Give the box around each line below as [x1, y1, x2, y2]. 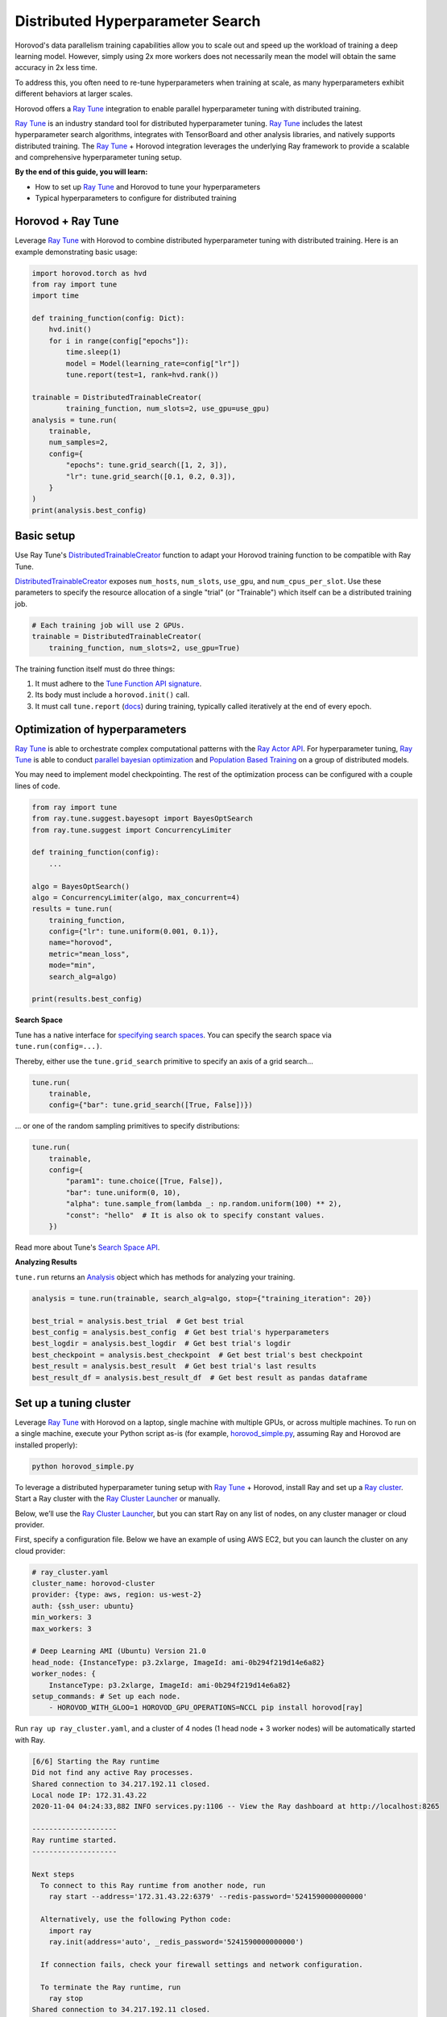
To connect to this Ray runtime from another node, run [40, 1881, 266, 1890]
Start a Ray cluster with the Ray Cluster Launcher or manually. [14, 1493, 221, 1504]
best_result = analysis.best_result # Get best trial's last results [31, 1362, 317, 1371]
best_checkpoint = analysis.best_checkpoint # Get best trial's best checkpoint [31, 1350, 364, 1359]
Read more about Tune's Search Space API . [14, 1242, 160, 1252]
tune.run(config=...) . [14, 1042, 102, 1051]
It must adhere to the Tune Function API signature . [35, 679, 202, 688]
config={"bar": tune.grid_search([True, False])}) [48, 1100, 253, 1109]
